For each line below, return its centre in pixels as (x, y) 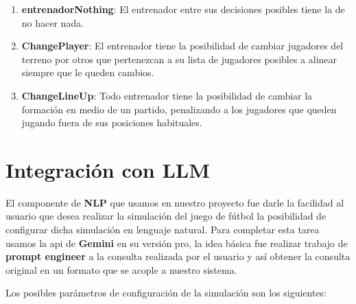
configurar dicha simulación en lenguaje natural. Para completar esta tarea (163, 230)
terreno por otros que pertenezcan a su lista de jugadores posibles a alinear (179, 59)
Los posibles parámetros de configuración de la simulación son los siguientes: (166, 293)
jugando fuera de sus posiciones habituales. (112, 122)
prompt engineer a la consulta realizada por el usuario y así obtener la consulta (178, 256)
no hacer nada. (53, 22)
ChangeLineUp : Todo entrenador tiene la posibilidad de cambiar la (167, 95)
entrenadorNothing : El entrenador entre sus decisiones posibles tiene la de (183, 9)
